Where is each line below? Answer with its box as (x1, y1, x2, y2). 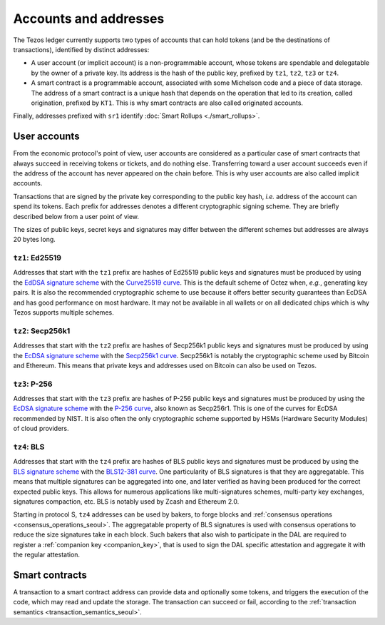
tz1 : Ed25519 (13, 253, 62, 263)
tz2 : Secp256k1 (13, 325, 71, 335)
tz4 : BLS (13, 442, 45, 452)
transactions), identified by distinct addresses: (13, 45, 150, 54)
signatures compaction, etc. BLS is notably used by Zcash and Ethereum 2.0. (13, 497, 240, 506)
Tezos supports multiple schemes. (13, 308, 114, 317)
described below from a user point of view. (13, 212, 139, 220)
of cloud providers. (13, 425, 69, 433)
